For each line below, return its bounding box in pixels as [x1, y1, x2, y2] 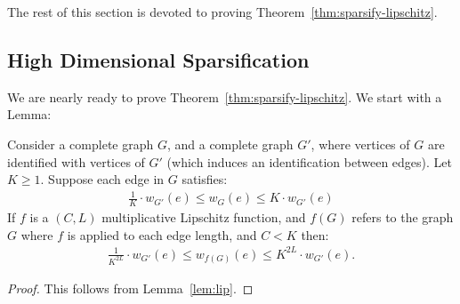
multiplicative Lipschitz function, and [101, 208, 306, 227]
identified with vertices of [7, 152, 145, 171]
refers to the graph [351, 208, 454, 227]
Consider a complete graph [7, 134, 154, 153]
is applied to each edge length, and [67, 225, 257, 244]
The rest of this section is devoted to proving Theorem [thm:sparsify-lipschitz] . [7, 3, 438, 20]
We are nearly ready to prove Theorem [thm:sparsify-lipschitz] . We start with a [7, 87, 442, 106]
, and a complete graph [166, 134, 294, 153]
